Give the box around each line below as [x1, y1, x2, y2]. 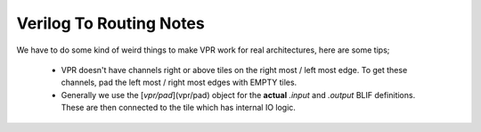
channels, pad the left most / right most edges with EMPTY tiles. [61, 77, 298, 88]
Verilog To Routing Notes [16, 13, 205, 33]
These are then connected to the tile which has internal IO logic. [61, 103, 296, 113]
